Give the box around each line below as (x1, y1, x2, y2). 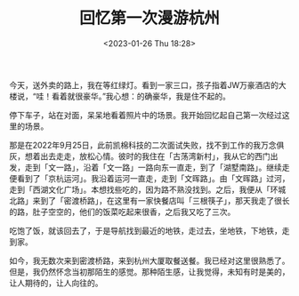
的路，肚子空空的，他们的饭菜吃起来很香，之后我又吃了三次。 (9, 206, 236, 217)
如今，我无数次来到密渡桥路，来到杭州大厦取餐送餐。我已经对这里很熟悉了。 (9, 255, 290, 266)
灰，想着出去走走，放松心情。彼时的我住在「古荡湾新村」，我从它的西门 (9, 150, 271, 161)
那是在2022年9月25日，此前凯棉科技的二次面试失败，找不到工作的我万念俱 (9, 140, 285, 150)
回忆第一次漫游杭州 (78, 8, 220, 28)
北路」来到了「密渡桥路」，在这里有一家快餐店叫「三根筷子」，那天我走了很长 (9, 195, 290, 205)
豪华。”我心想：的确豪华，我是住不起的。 (83, 91, 231, 101)
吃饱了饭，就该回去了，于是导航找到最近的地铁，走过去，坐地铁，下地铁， (9, 225, 282, 236)
